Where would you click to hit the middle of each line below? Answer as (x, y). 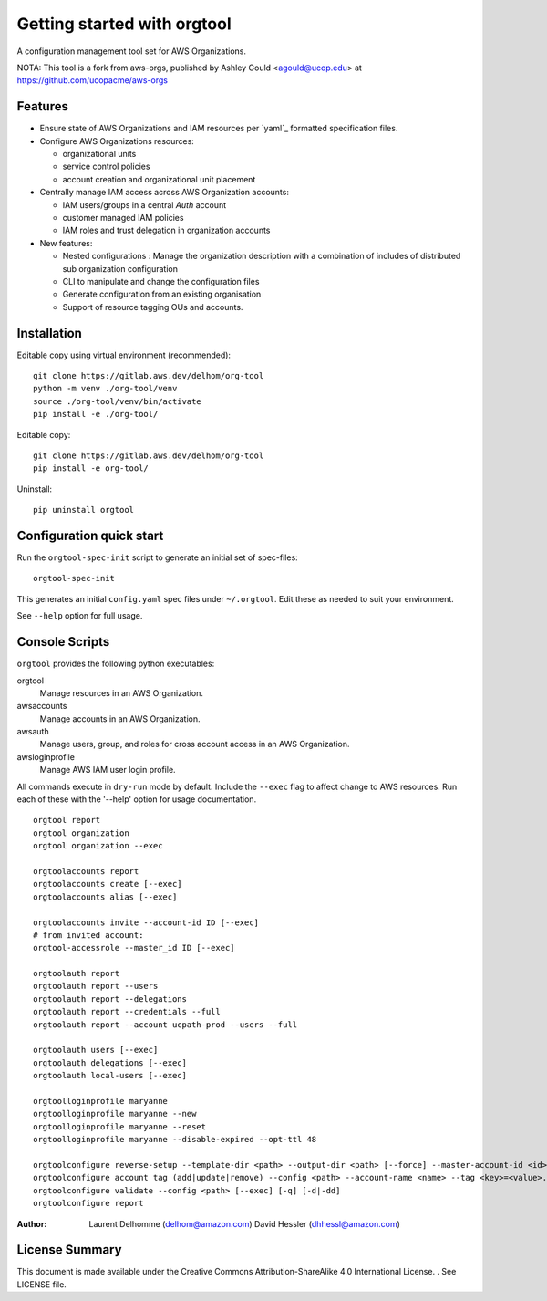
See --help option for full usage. (80, 616)
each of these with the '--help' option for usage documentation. (137, 799)
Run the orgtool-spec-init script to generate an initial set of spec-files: (157, 557)
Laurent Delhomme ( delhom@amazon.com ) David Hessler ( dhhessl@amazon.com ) (245, 1223)
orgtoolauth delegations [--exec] (110, 1062)
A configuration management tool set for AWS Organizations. (131, 51)
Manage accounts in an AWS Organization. (120, 718)
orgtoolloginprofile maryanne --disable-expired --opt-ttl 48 (175, 1140)
